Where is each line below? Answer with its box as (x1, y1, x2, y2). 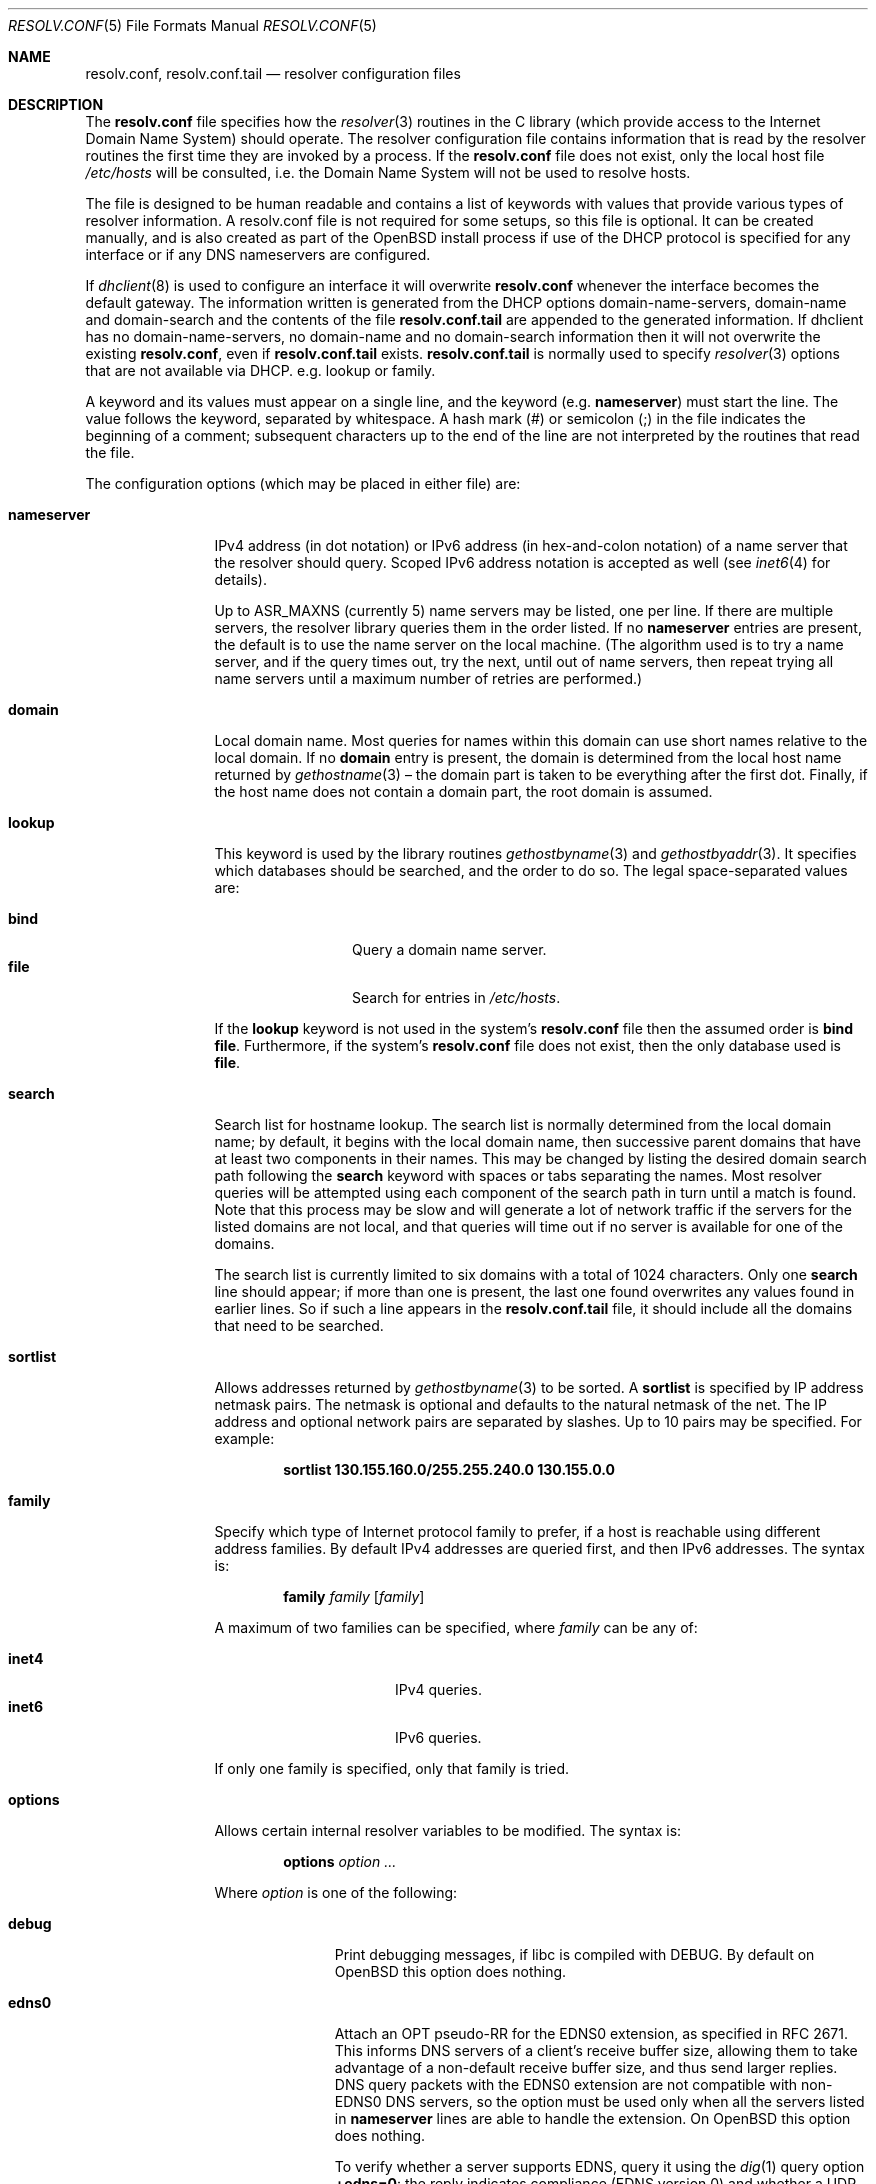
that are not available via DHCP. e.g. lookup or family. (85, 362, 436, 379)
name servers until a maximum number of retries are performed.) (214, 670, 643, 687)
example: (214, 1430, 275, 1447)
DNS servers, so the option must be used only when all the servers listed (385, 2093, 865, 2110)
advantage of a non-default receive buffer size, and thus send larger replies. (334, 2059, 838, 2076)
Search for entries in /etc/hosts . (352, 989, 561, 1006)
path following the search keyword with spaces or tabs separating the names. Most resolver (214, 1167, 822, 1184)
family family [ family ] (283, 1588, 425, 1605)
